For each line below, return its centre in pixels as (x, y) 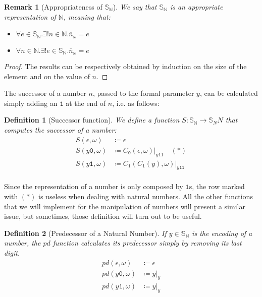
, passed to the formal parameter (143, 93)
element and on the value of (47, 76)
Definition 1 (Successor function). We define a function (92, 120)
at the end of (86, 103)
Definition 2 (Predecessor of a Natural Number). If (85, 233)
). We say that (135, 7)
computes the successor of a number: (60, 130)
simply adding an (31, 103)
